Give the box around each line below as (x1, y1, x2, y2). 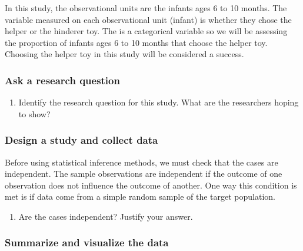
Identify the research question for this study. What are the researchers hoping (18, 96, 299, 108)
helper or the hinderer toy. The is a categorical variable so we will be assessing (5, 25, 288, 37)
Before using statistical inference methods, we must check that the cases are (5, 156, 278, 168)
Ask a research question (5, 72, 120, 87)
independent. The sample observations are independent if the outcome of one (5, 167, 282, 180)
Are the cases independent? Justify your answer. (18, 210, 193, 222)
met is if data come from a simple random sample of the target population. (5, 190, 275, 203)
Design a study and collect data (5, 133, 158, 147)
